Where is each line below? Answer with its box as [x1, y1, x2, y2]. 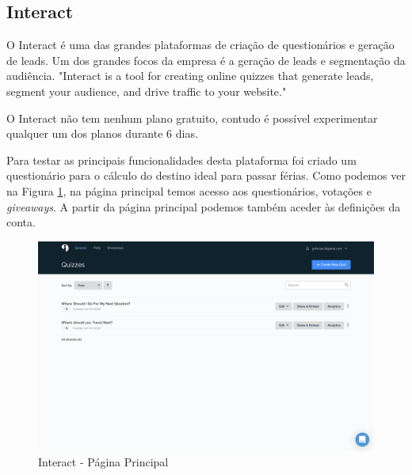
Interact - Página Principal [38, 454, 169, 470]
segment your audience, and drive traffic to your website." [6, 82, 287, 99]
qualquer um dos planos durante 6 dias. [6, 125, 198, 142]
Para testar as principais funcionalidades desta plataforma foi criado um [6, 151, 357, 168]
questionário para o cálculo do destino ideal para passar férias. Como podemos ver [6, 167, 406, 184]
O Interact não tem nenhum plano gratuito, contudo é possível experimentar [6, 109, 378, 126]
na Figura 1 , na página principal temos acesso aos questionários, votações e [6, 182, 372, 199]
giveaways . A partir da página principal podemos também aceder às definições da [6, 198, 401, 215]
